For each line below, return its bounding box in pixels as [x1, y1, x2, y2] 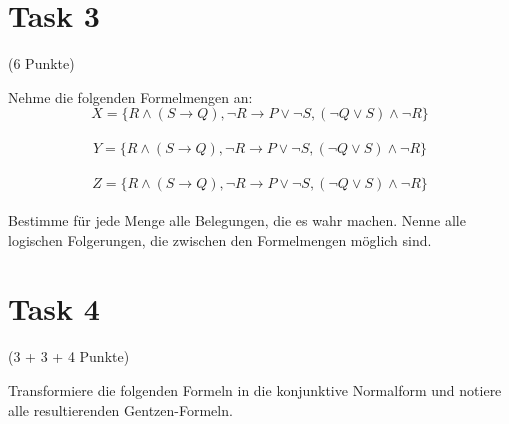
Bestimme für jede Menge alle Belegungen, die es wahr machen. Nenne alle [8, 210, 466, 231]
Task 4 [8, 288, 100, 329]
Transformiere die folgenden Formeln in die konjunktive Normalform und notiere [8, 380, 502, 400]
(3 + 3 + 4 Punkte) [8, 346, 130, 367]
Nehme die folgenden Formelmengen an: [8, 86, 253, 107]
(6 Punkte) [8, 53, 75, 74]
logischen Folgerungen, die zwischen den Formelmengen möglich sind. [8, 229, 432, 250]
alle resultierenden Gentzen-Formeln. [8, 399, 233, 420]
